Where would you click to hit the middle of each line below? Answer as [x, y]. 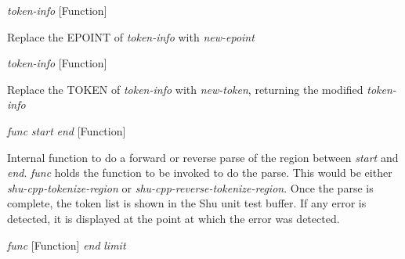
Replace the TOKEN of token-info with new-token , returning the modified [185, 89]
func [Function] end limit [67, 245]
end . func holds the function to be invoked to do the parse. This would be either [200, 173]
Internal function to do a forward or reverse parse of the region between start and [203, 157]
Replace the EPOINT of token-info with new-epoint [131, 36]
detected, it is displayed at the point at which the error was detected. [174, 218]
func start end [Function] [67, 130]
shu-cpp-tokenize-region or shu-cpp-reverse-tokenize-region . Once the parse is [190, 187]
